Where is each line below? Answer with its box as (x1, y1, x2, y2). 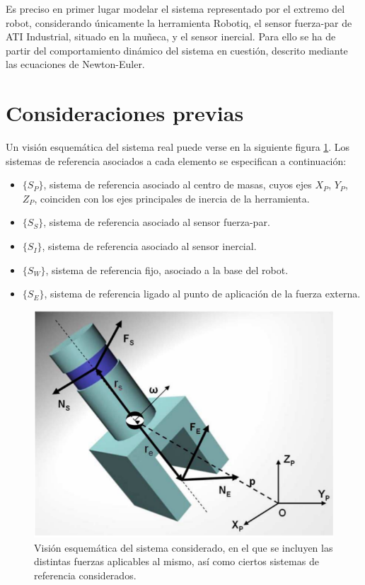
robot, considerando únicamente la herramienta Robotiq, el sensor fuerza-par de (6, 15, 352, 30)
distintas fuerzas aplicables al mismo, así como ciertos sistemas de (34, 554, 319, 569)
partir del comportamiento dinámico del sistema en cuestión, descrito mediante (6, 42, 348, 57)
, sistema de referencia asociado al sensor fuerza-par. (43, 215, 270, 229)
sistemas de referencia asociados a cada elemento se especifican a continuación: (6, 153, 347, 168)
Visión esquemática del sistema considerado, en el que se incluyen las (34, 540, 333, 555)
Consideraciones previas (6, 98, 244, 127)
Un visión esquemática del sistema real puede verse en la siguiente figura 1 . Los (6, 140, 350, 154)
